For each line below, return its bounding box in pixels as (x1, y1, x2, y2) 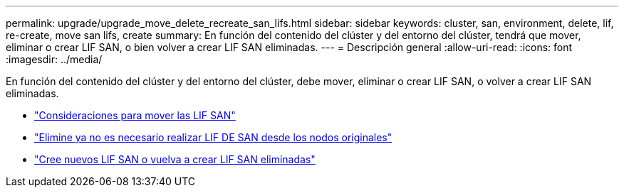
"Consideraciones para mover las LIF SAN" (34, 109, 236, 121)
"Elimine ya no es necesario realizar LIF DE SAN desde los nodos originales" (34, 131, 392, 143)
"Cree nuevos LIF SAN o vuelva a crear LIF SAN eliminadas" (34, 153, 316, 165)
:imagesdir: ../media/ (6, 53, 103, 65)
